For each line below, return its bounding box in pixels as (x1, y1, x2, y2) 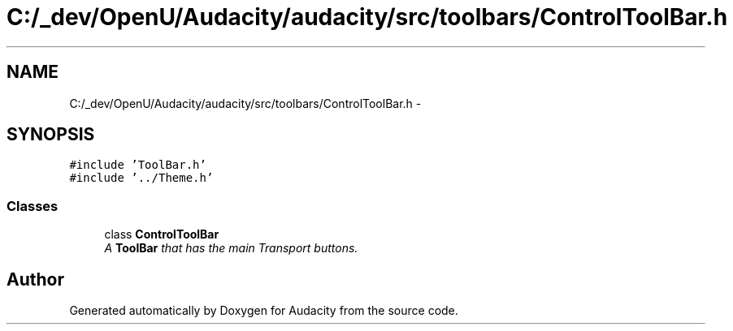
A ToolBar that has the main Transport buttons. (104, 241, 358, 256)
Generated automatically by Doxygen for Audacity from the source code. (69, 303, 458, 318)
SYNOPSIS (7, 124, 95, 145)
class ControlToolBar (104, 227, 219, 242)
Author (7, 269, 64, 290)
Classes (7, 197, 59, 214)
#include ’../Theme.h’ (69, 171, 214, 185)
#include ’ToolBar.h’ (69, 158, 206, 172)
